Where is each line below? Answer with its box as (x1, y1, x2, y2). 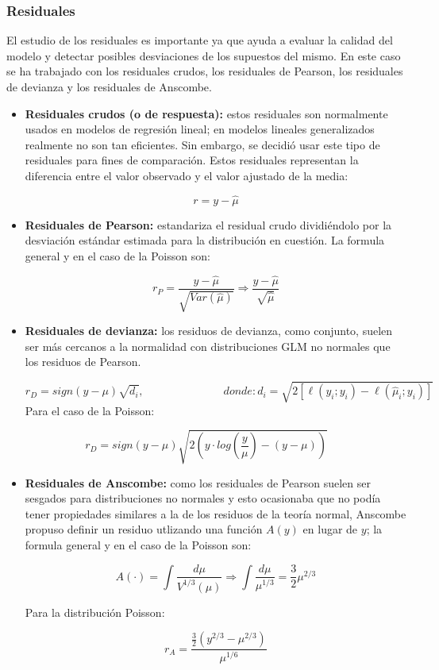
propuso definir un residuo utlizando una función (25, 521, 263, 537)
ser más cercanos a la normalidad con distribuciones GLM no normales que (25, 337, 391, 354)
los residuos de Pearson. (25, 353, 141, 370)
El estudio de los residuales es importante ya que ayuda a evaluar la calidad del (6, 32, 393, 48)
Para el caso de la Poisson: (25, 402, 155, 418)
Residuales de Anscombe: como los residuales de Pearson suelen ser (25, 474, 371, 491)
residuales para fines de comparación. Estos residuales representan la (25, 152, 359, 168)
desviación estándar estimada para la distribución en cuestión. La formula (25, 232, 385, 248)
